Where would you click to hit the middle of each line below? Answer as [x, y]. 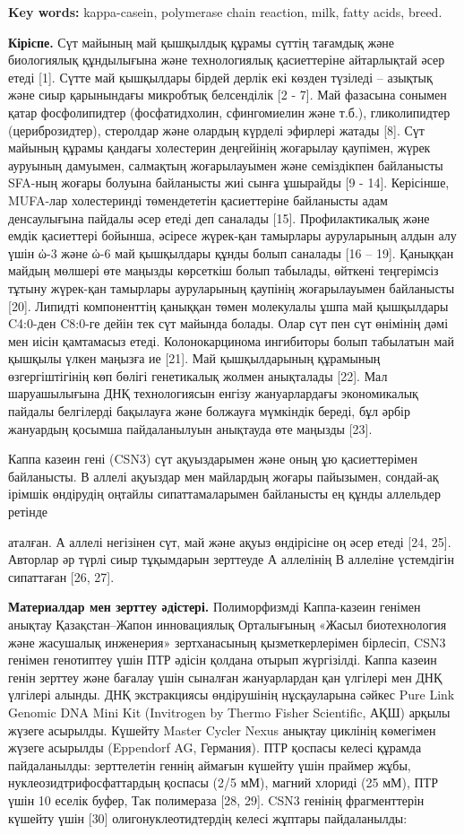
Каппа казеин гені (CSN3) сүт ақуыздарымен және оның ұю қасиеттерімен [213, 459]
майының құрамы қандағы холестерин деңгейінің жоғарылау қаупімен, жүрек [219, 148]
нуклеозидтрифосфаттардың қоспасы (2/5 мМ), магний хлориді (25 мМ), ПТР [223, 782]
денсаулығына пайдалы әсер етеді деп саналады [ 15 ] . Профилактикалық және [219, 217]
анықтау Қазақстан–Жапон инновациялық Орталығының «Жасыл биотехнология [228, 624]
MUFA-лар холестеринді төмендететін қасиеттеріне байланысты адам [198, 200]
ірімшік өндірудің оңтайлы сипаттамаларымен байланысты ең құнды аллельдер [224, 494]
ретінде [28, 512]
